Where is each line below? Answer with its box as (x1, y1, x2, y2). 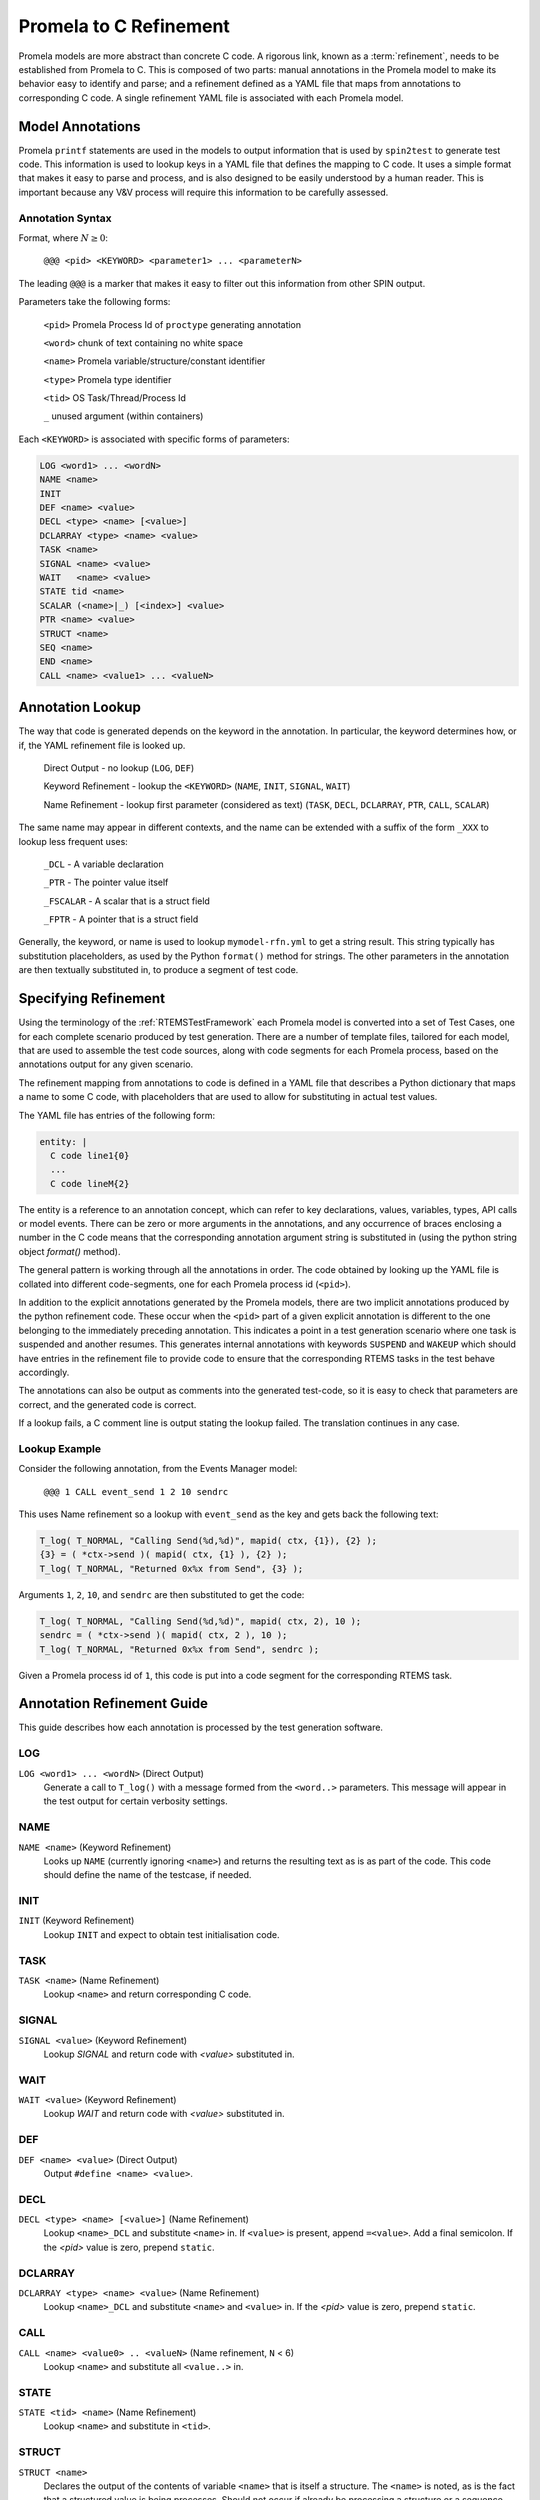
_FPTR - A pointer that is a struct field (43, 913, 199, 925)
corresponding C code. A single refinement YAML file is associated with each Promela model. (18, 91, 404, 104)
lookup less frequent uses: (18, 835, 129, 847)
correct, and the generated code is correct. (18, 1398, 197, 1410)
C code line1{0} (50, 1150, 130, 1161)
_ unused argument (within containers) (43, 410, 204, 422)
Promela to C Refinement (18, 15, 230, 37)
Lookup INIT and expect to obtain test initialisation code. (43, 1928, 280, 1940)
